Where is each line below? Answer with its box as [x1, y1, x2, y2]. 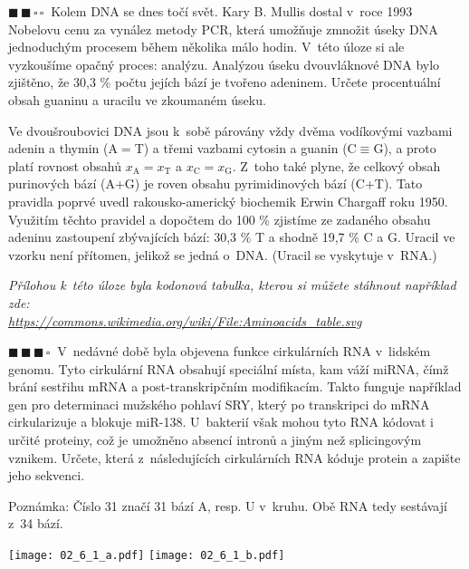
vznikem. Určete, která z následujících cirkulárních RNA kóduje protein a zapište [8, 448, 461, 467]
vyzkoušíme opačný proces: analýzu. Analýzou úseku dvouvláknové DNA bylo [8, 54, 440, 73]
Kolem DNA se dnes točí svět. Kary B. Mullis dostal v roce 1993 [51, 2, 413, 20]
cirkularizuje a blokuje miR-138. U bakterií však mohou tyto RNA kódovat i [8, 412, 434, 431]
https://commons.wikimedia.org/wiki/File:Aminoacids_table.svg [8, 311, 362, 330]
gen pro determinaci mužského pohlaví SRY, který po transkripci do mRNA [8, 394, 430, 413]
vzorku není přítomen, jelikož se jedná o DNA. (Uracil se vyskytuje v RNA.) [8, 245, 437, 264]
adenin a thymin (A [8, 139, 118, 158]
